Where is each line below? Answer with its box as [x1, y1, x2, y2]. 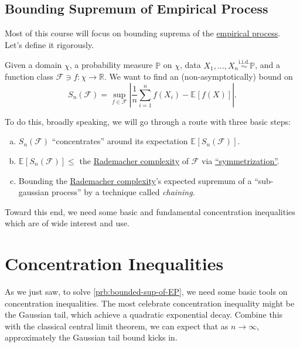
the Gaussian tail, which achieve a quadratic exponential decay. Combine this [5, 308, 283, 321]
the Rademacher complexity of [79, 154, 189, 166]
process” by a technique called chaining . [51, 186, 195, 198]
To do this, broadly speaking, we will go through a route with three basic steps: [5, 115, 291, 127]
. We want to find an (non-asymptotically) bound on [104, 70, 293, 83]
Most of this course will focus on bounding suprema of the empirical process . [5, 27, 281, 39]
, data [179, 59, 201, 71]
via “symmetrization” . [202, 154, 279, 166]
